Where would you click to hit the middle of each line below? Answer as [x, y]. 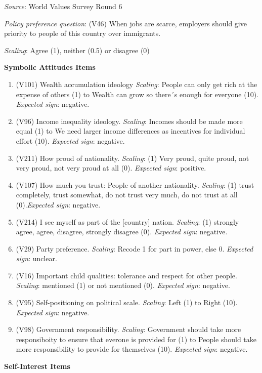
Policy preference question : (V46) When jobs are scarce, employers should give [125, 23]
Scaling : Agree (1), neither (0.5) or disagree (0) [77, 50]
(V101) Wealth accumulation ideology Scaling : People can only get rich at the [137, 84]
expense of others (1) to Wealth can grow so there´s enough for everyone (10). [137, 94]
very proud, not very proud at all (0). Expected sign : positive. [111, 168]
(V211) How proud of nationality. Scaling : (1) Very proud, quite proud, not [133, 158]
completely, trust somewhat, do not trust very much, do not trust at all [127, 195]
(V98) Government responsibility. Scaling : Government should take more [128, 329]
